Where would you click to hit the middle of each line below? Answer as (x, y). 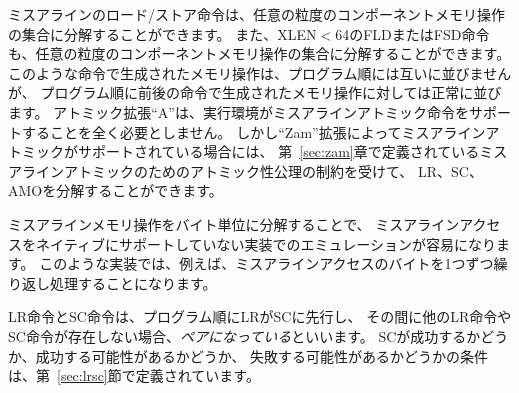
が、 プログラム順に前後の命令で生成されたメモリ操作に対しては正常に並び (255, 92)
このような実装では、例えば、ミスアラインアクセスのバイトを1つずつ (266, 263)
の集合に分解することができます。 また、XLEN (162, 33)
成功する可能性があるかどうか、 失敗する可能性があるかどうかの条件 (262, 355)
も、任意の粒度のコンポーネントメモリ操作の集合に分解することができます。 (259, 53)
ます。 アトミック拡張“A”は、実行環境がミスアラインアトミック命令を (238, 111)
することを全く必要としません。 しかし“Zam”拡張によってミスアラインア (260, 131)
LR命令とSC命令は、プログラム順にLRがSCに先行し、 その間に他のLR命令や (260, 316)
